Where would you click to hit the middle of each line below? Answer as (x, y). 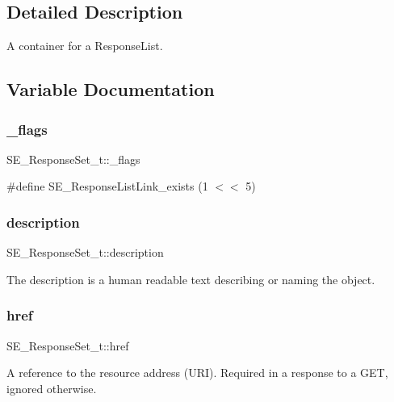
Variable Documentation (111, 89)
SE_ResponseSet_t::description (85, 252)
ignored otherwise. (52, 388)
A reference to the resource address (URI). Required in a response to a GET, (197, 373)
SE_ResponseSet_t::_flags (73, 159)
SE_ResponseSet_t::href (68, 345)
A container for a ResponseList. (85, 46)
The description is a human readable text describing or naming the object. (191, 279)
